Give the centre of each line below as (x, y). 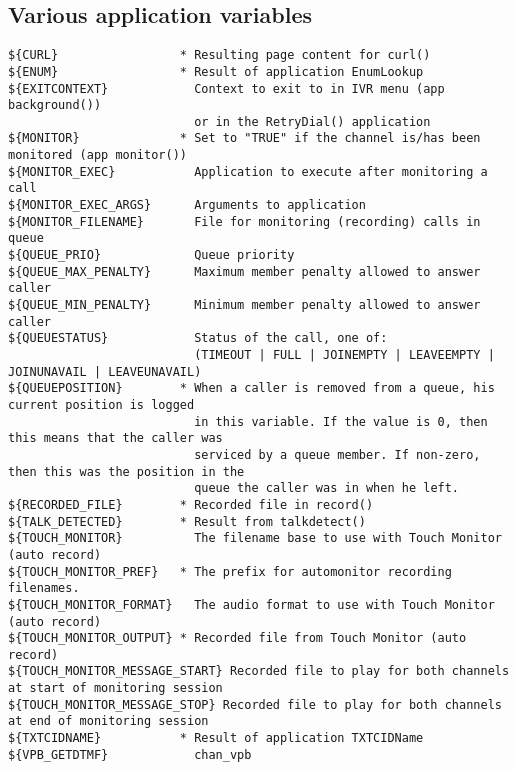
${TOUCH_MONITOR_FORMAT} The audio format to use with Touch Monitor (251, 604)
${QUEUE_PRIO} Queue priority (151, 255)
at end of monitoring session (108, 721)
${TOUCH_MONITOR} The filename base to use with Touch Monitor (255, 538)
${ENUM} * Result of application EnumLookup (216, 71)
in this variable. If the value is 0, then (341, 421)
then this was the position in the (126, 471)
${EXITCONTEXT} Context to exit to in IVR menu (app (226, 88)
